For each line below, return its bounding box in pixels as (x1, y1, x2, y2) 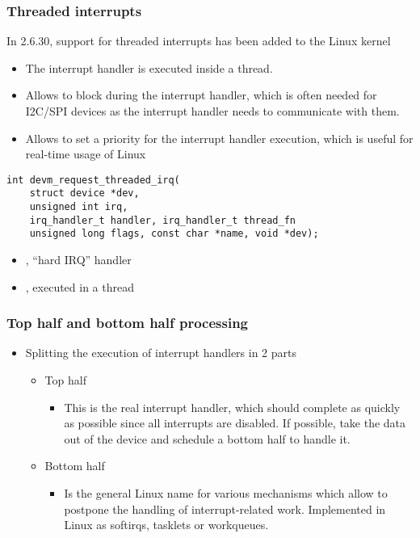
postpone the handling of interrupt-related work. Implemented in (64, 500, 386, 517)
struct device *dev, (29, 187, 140, 200)
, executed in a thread (25, 278, 135, 295)
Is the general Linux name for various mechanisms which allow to (64, 485, 388, 502)
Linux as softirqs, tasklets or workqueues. (64, 516, 269, 533)
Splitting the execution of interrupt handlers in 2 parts (25, 344, 296, 361)
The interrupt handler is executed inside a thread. (25, 59, 273, 76)
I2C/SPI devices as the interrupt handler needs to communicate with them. (25, 103, 400, 119)
